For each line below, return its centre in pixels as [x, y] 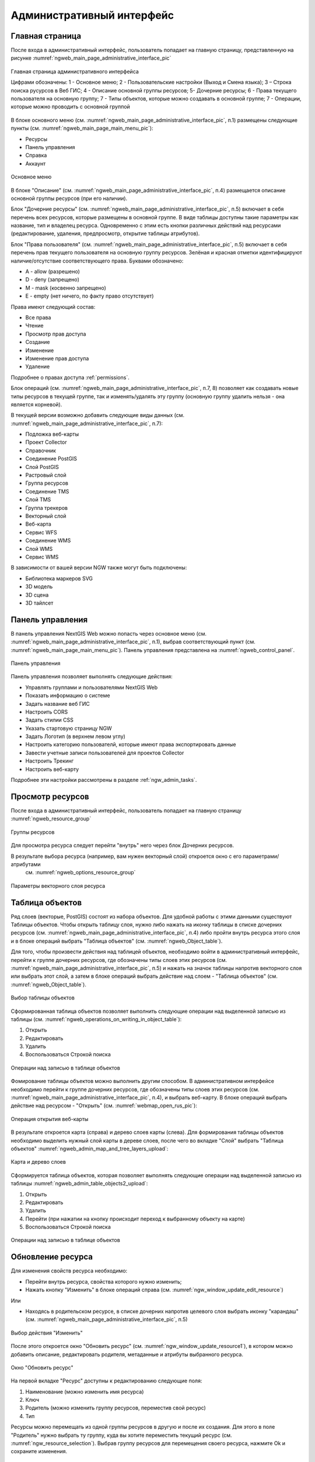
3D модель [39, 587]
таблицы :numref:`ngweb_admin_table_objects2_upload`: [79, 1184]
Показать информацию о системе [68, 695]
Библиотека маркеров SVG [59, 578]
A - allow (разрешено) [52, 271]
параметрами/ [261, 856]
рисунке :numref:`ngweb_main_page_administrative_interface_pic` [91, 58]
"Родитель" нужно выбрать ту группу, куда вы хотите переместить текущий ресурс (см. [122, 1435]
